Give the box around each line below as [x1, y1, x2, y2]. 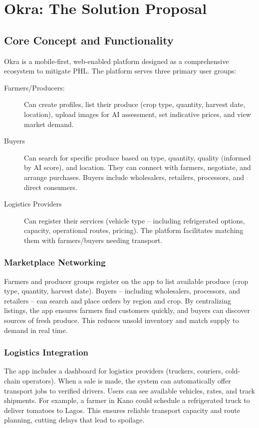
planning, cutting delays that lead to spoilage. [4, 414, 145, 425]
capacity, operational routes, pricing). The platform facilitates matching [24, 225, 244, 235]
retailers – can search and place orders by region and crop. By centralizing [4, 295, 231, 305]
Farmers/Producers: [4, 82, 65, 92]
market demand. [24, 118, 74, 129]
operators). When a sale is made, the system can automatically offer [22, 375, 231, 386]
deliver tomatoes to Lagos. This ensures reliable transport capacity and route [4, 404, 240, 415]
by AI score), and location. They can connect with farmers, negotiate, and [24, 162, 251, 172]
